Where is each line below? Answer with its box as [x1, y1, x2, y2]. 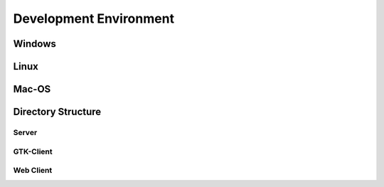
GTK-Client [13, 146, 53, 156]
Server [13, 127, 38, 137]
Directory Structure [13, 106, 102, 118]
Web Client [13, 166, 53, 176]
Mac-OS [13, 83, 51, 95]
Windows [13, 38, 56, 50]
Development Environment [13, 11, 174, 26]
